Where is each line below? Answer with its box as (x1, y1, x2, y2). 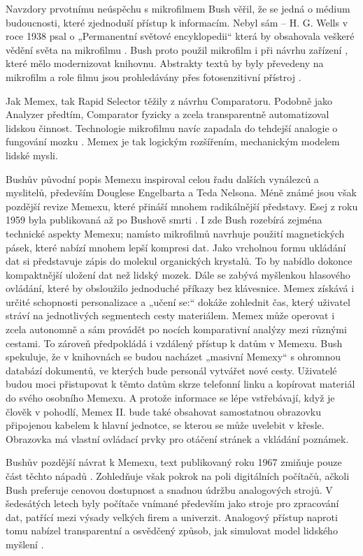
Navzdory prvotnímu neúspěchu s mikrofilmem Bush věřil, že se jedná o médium (6, 1, 350, 15)
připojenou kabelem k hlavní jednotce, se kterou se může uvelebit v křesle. (6, 418, 325, 432)
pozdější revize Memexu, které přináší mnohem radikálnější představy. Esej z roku (6, 198, 358, 213)
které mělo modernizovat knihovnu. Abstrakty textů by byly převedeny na (6, 56, 324, 71)
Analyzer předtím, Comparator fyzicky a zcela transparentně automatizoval (6, 107, 329, 122)
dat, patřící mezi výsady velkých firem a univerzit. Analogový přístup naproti (6, 509, 338, 524)
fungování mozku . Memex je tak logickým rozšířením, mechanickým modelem (6, 134, 340, 149)
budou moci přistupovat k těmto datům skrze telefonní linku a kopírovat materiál (6, 376, 355, 391)
